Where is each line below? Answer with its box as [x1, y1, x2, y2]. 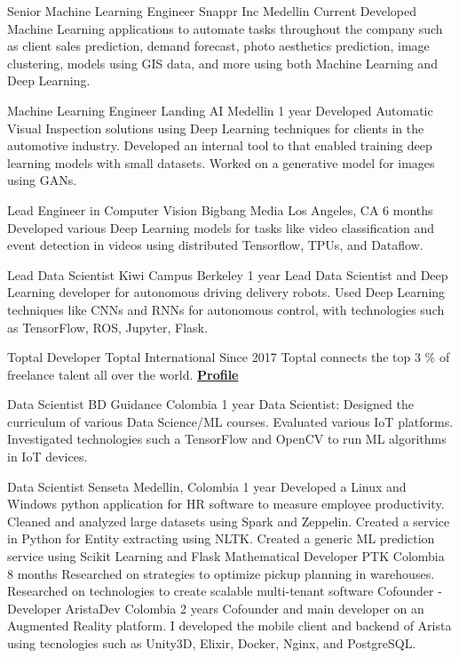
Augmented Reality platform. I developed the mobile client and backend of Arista [7, 616, 452, 635]
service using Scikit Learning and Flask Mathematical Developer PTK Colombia [7, 547, 445, 566]
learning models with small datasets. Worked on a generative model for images [7, 153, 435, 172]
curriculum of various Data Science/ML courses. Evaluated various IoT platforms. [7, 412, 454, 430]
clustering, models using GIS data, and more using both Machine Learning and [7, 53, 438, 72]
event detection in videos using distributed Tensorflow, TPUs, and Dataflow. [7, 236, 423, 254]
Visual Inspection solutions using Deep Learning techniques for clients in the [7, 118, 424, 137]
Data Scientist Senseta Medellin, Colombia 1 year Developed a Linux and [7, 477, 407, 495]
